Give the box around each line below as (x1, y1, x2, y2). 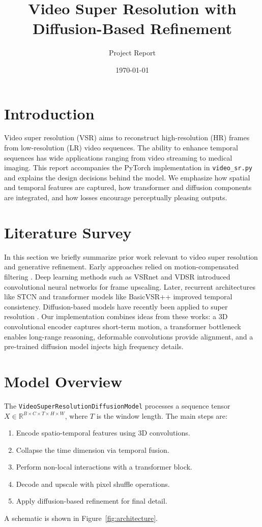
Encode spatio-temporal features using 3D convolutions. (16, 427, 190, 438)
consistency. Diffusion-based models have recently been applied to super (4, 301, 228, 312)
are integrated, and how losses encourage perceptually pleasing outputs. (4, 192, 227, 203)
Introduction (4, 103, 95, 123)
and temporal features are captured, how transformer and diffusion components (4, 182, 252, 193)
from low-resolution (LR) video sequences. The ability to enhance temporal (4, 142, 238, 153)
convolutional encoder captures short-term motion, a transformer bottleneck (4, 321, 241, 331)
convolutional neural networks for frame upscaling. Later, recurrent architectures (4, 281, 255, 292)
